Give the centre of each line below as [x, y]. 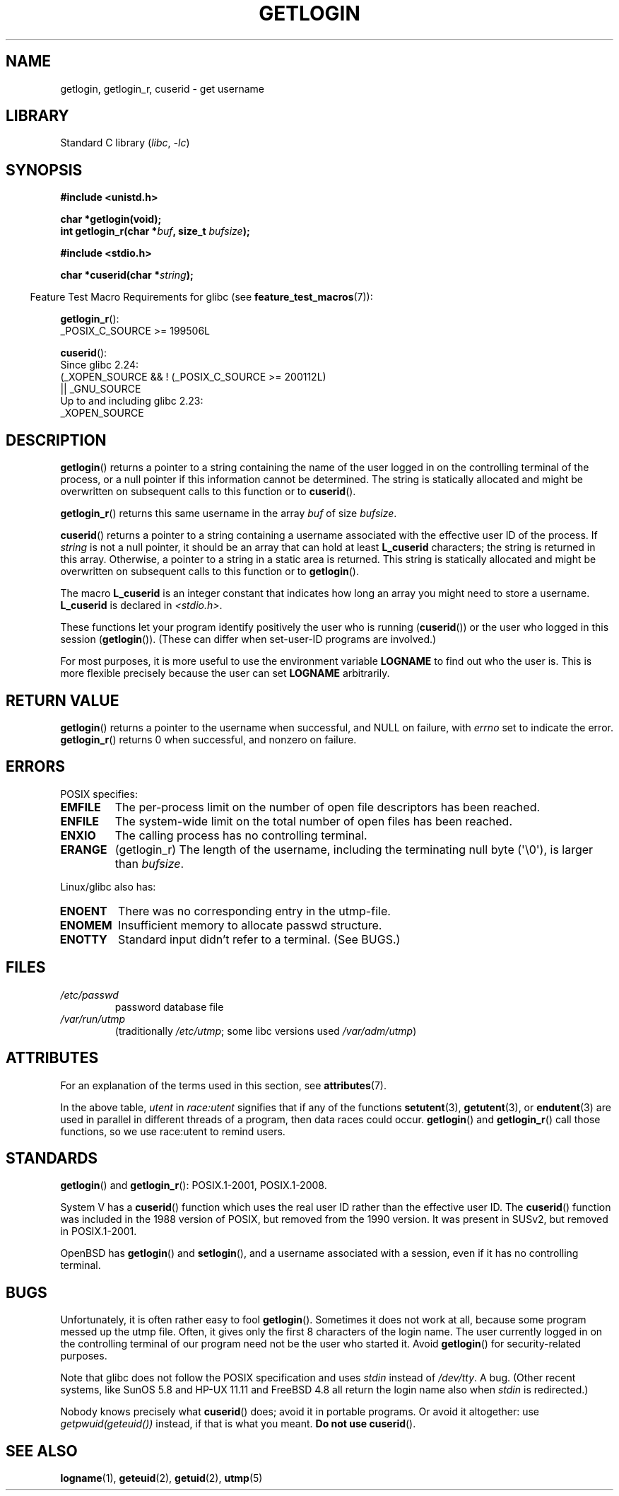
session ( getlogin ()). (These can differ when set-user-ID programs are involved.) [248, 639]
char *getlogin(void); [111, 219]
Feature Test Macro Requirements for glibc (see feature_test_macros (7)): [201, 297]
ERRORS [36, 767]
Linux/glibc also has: [108, 886]
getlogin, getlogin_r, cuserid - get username [162, 88]
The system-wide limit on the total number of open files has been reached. [314, 821]
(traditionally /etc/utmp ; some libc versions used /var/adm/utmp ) [266, 1031]
